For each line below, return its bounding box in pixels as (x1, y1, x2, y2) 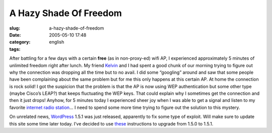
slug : (9, 25, 20, 31)
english (49, 39, 64, 45)
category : (9, 39, 31, 45)
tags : (9, 46, 21, 52)
